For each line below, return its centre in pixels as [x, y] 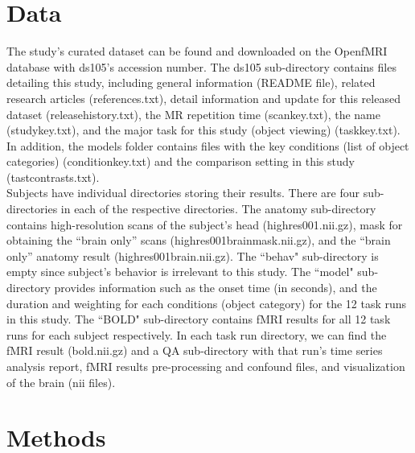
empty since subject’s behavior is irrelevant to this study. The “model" [180, 272]
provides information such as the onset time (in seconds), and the [216, 288]
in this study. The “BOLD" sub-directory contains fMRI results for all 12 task [199, 319]
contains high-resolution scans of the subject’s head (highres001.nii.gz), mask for [205, 224]
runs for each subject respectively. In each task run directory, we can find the [197, 334]
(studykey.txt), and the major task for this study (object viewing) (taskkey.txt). [203, 130]
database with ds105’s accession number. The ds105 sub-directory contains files [201, 66]
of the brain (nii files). [61, 382]
